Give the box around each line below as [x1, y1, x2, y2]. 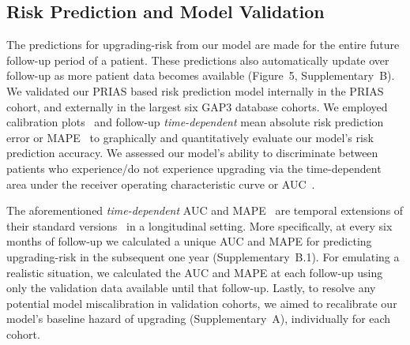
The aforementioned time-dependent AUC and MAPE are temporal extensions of [6, 202, 404, 219]
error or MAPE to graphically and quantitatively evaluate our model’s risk [6, 129, 374, 145]
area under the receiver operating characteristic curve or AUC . [6, 175, 315, 192]
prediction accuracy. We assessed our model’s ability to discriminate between [6, 144, 378, 161]
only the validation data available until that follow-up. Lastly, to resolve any [6, 279, 376, 296]
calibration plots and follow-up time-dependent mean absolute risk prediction [6, 114, 384, 130]
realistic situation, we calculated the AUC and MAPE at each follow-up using [6, 264, 383, 280]
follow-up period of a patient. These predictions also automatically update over [6, 51, 389, 68]
